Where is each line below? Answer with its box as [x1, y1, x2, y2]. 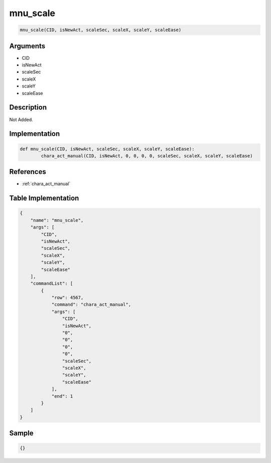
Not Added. [9, 116, 34, 123]
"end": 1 [51, 393, 73, 399]
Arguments [9, 42, 46, 50]
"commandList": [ [30, 281, 73, 287]
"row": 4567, [51, 295, 84, 301]
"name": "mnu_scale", [30, 217, 84, 223]
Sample [9, 429, 34, 437]
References [9, 167, 46, 176]
